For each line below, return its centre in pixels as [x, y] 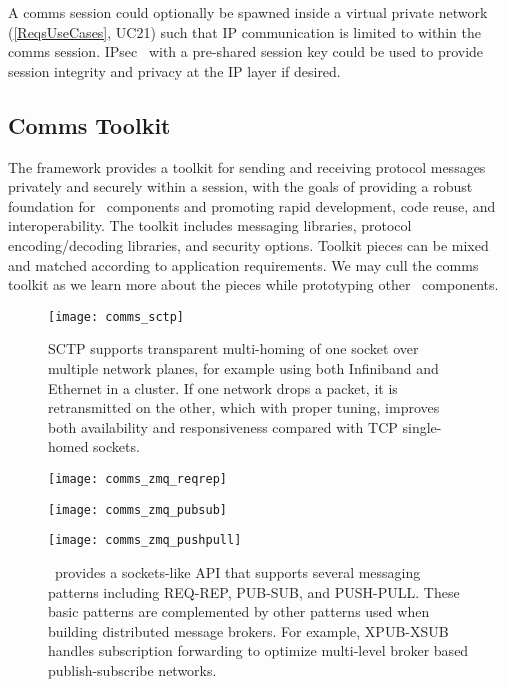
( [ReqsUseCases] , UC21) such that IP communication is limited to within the [244, 31]
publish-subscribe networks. [132, 669]
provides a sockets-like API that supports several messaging [237, 571]
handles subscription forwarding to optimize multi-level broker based [258, 650]
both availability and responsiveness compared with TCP [223, 426]
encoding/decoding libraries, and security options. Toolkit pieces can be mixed [248, 244]
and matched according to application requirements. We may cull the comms [243, 264]
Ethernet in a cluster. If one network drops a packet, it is [223, 387]
